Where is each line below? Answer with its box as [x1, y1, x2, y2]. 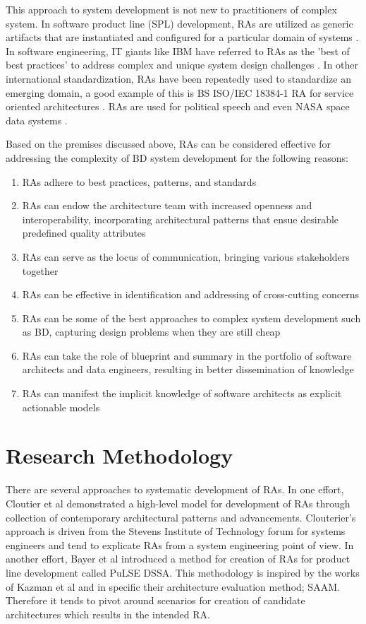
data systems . [6, 112, 68, 127]
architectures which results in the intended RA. [6, 606, 210, 621]
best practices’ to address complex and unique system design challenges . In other [6, 57, 359, 72]
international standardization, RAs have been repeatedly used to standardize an [6, 71, 351, 86]
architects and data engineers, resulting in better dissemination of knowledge [22, 362, 354, 377]
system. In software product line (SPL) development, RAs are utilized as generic [6, 16, 353, 30]
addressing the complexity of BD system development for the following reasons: [6, 150, 348, 165]
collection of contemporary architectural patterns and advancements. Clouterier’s [6, 510, 356, 524]
